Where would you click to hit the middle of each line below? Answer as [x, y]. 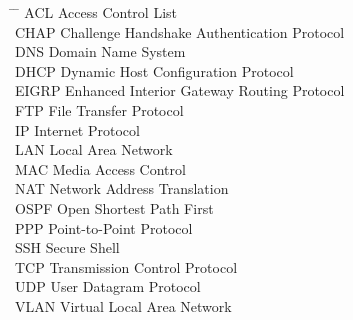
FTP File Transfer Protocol [99, 109]
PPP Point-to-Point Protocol [104, 227]
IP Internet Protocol [77, 129]
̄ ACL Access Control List [96, 12]
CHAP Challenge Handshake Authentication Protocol [180, 31]
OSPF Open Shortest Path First [114, 207]
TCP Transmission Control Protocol [126, 266]
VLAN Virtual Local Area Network [123, 305]
